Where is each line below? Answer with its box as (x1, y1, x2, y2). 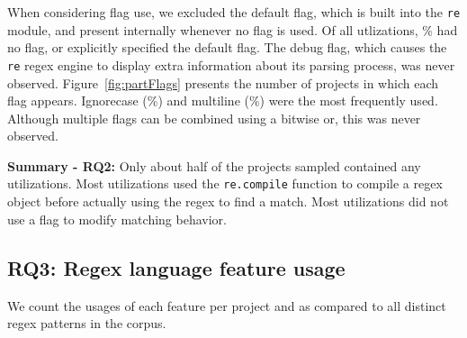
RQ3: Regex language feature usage (7, 253, 346, 281)
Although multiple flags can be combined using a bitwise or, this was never (7, 108, 421, 127)
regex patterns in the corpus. (7, 314, 166, 333)
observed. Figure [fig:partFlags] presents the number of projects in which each (7, 73, 438, 92)
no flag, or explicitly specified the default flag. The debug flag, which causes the (7, 38, 447, 57)
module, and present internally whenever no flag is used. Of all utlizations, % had (7, 20, 458, 39)
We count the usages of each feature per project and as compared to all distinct (7, 296, 446, 315)
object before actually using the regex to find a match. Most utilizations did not (7, 192, 449, 211)
